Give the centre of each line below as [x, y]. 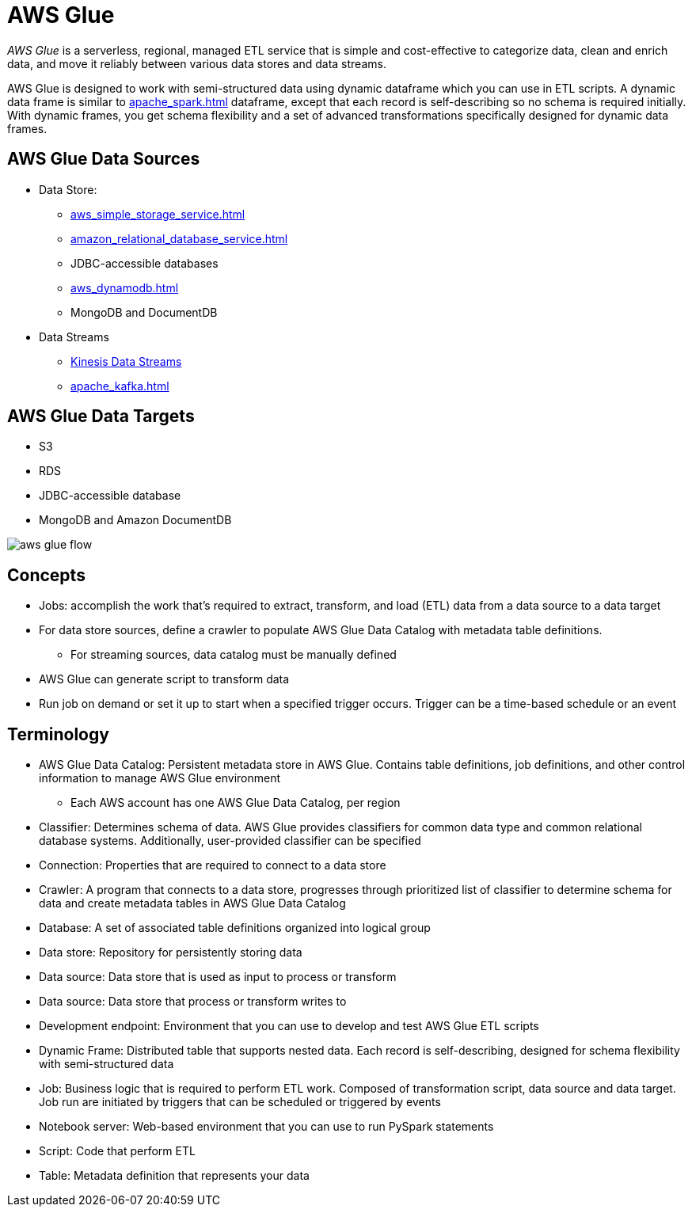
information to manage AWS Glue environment [160, 778]
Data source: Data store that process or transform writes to [193, 1002]
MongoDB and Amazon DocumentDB [135, 520]
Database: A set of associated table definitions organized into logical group [235, 928]
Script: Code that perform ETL [117, 1151]
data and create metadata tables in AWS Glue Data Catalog [192, 903]
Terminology [58, 734]
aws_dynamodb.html [125, 287]
